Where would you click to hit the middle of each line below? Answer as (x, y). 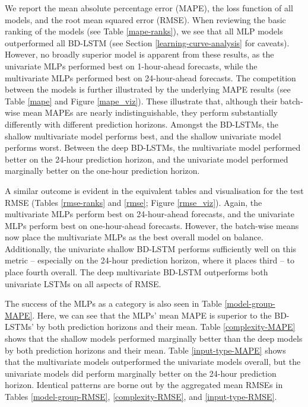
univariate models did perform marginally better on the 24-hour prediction (141, 373)
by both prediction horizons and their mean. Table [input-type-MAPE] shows (145, 350)
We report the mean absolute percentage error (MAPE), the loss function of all (149, 8)
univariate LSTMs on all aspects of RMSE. (83, 283)
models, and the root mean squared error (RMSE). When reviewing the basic (145, 19)
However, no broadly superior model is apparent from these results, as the (139, 54)
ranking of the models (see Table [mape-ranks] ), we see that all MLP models (144, 31)
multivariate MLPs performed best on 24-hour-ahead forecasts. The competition (150, 77)
